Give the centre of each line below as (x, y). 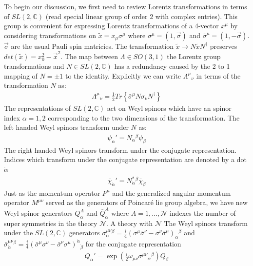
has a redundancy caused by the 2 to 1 (172, 66)
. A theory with (129, 223)
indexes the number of (203, 213)
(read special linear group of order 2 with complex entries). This (142, 16)
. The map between (89, 56)
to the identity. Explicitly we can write (123, 75)
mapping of (21, 75)
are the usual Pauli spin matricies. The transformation (92, 46)
